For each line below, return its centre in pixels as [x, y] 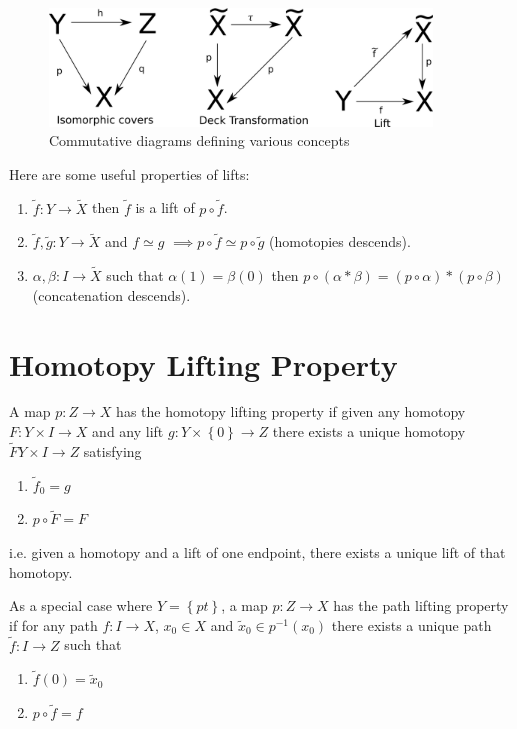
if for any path [53, 624]
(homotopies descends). [340, 241]
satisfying [112, 450]
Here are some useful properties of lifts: [129, 173]
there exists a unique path [411, 624]
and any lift [128, 431]
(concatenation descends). [111, 294]
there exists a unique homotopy [369, 431]
